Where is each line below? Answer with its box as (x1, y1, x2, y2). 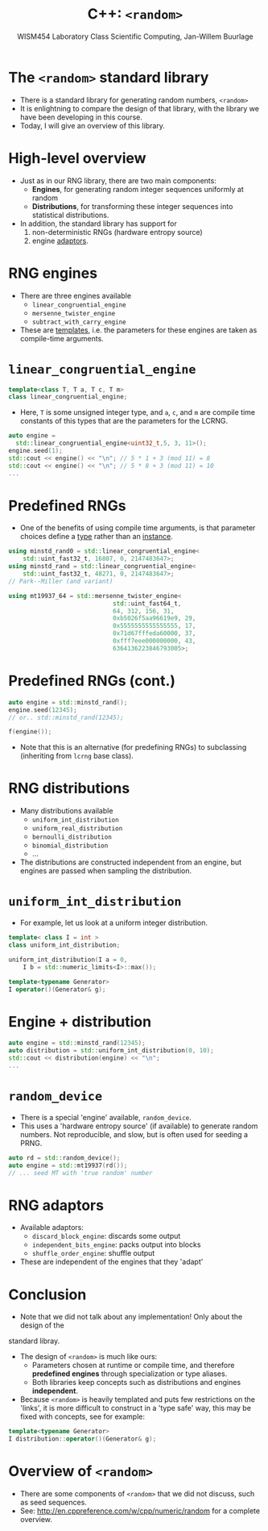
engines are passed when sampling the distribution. (19, 866, 192, 876)
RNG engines (8, 264, 98, 282)
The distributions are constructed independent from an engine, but (19, 857, 242, 868)
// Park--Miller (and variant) (8, 577, 113, 585)
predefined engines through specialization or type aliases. (31, 1369, 228, 1378)
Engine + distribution (8, 1012, 151, 1031)
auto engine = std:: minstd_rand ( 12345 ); (8, 1039, 146, 1048)
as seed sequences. (19, 1497, 87, 1507)
